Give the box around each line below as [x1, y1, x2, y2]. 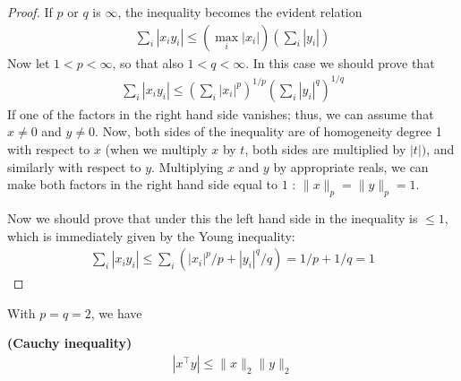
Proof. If [7, 3, 53, 21]
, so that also [112, 53, 184, 72]
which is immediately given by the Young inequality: [7, 226, 295, 245]
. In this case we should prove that [245, 53, 435, 72]
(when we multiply [105, 139, 208, 158]
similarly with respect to [7, 157, 141, 176]
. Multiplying [151, 157, 224, 176]
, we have [90, 303, 142, 322]
